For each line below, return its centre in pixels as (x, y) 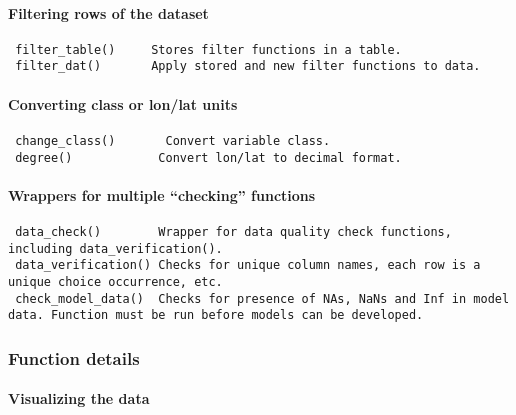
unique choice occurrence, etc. (115, 281)
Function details (74, 357)
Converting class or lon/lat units (123, 103)
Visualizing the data (79, 398)
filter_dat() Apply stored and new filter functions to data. (248, 66)
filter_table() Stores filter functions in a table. (208, 49)
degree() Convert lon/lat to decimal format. (208, 157)
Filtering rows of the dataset (108, 12)
